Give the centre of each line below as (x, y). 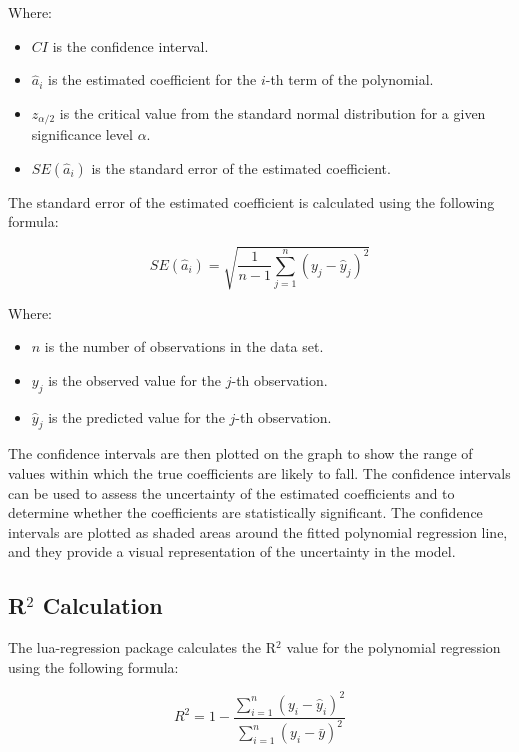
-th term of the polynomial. (349, 79)
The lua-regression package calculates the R (142, 647)
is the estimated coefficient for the (152, 79)
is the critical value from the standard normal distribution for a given (272, 112)
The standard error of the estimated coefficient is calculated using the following (251, 201)
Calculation (102, 605)
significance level (82, 134)
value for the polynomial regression (393, 647)
